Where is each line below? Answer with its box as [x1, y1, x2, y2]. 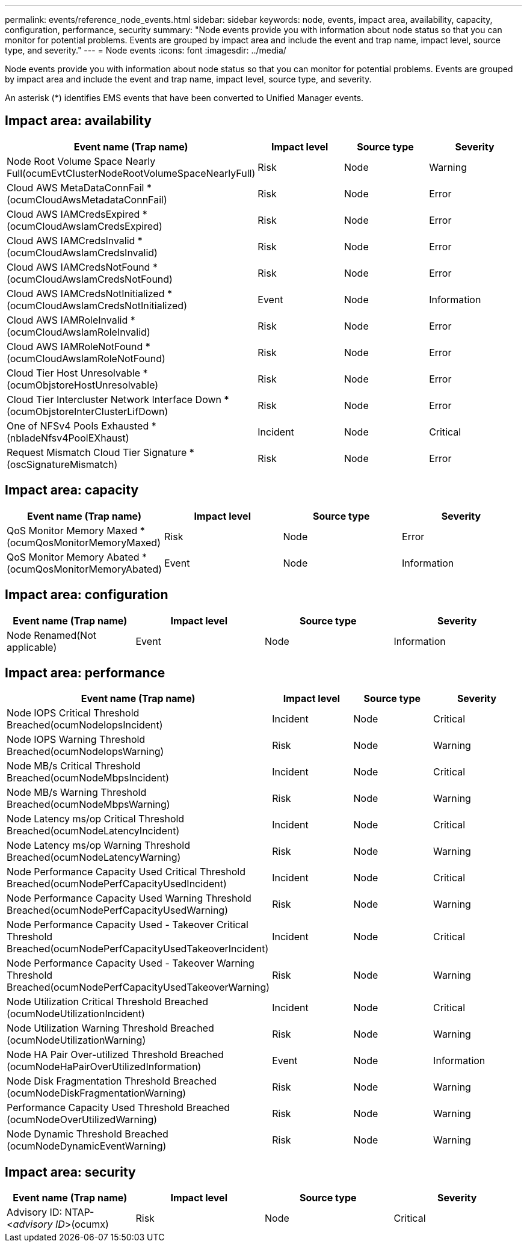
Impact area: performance [5, 665, 165, 680]
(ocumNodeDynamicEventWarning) [7, 1140, 167, 1153]
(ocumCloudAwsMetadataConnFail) [7, 193, 167, 206]
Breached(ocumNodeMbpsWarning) [7, 798, 170, 811]
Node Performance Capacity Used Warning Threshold [7, 892, 251, 905]
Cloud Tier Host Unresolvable [7, 366, 140, 379]
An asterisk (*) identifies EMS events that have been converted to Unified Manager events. [5, 93, 364, 103]
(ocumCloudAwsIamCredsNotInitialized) [7, 299, 187, 312]
